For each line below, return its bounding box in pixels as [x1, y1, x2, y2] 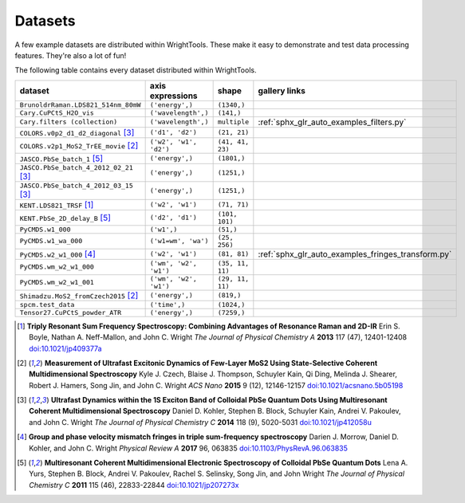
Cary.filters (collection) [19, 118, 118, 127]
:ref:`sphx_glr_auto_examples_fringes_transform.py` [258, 248, 452, 259]
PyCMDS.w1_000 [19, 225, 71, 234]
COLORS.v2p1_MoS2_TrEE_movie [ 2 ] [19, 140, 139, 151]
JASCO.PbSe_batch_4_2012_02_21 [19, 163, 133, 171]
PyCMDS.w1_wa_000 [19, 237, 83, 246]
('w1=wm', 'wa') [149, 237, 209, 246]
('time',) [149, 300, 186, 308]
